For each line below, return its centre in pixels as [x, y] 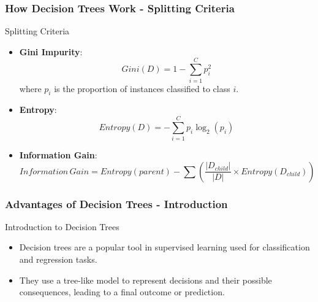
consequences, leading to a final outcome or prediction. [122, 292]
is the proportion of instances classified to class [142, 88]
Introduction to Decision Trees [62, 226]
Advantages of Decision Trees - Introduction [116, 203]
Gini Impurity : [51, 51]
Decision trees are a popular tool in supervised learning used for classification [165, 247]
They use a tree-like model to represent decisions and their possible [146, 280]
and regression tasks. [58, 259]
